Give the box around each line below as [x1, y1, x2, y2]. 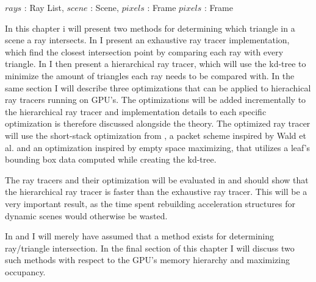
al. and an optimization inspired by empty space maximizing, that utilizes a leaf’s [5, 141, 311, 153]
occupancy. [5, 265, 46, 278]
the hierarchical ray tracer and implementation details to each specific [5, 105, 267, 118]
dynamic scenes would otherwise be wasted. [5, 209, 168, 222]
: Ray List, [24, 1, 64, 13]
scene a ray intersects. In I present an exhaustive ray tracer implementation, [5, 33, 290, 46]
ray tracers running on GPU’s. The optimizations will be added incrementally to [5, 93, 306, 106]
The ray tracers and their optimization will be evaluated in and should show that [5, 173, 309, 186]
